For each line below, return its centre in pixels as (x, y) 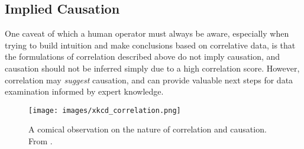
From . (41, 141)
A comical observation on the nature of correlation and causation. (148, 129)
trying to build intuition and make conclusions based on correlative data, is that (150, 45)
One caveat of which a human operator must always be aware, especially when (147, 33)
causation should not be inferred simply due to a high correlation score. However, (152, 68)
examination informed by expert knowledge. (84, 91)
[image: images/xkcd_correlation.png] (105, 110)
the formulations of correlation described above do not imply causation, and (143, 56)
